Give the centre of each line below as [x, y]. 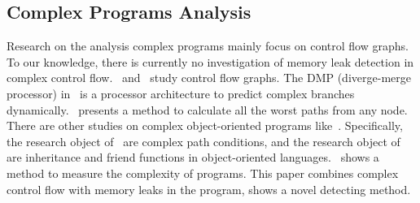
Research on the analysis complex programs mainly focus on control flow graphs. [208, 46]
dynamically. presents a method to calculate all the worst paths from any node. [207, 109]
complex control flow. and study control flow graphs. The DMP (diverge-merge [209, 78]
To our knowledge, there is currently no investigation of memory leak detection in [210, 61]
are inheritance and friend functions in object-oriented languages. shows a [193, 157]
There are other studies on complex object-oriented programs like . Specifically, [205, 125]
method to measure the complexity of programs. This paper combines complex [203, 173]
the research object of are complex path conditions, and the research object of [203, 141]
